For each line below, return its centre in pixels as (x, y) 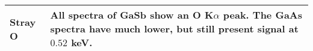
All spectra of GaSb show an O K (132, 15)
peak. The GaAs (263, 15)
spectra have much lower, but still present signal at (174, 28)
